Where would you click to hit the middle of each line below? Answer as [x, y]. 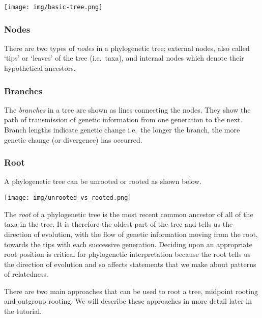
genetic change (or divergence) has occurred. [73, 139]
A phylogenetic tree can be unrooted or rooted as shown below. [103, 181]
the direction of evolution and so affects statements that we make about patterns [130, 264]
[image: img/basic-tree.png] [53, 7]
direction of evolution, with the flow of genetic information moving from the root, [131, 234]
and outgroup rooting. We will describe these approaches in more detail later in [128, 301]
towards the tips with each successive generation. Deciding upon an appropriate [128, 244]
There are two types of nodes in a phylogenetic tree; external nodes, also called [127, 48]
